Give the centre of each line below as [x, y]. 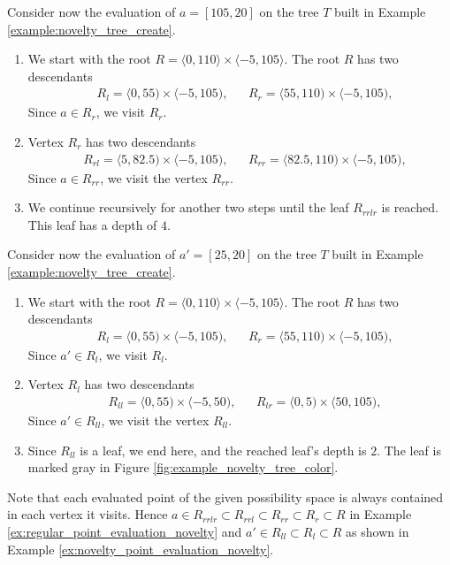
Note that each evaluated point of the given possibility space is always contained [225, 496]
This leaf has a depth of [92, 224]
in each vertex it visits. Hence [88, 514]
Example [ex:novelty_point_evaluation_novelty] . [141, 549]
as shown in [378, 531]
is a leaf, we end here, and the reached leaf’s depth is [223, 450]
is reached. [410, 207]
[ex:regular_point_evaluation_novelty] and [125, 531]
